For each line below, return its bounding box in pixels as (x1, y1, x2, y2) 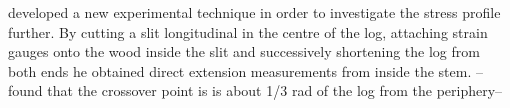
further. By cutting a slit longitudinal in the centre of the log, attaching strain (8, 21, 488, 42)
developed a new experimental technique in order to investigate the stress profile (8, 2, 501, 22)
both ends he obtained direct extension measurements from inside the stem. (8, 60, 472, 81)
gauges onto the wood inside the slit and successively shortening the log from (8, 41, 480, 62)
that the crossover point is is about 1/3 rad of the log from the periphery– (47, 80, 503, 101)
